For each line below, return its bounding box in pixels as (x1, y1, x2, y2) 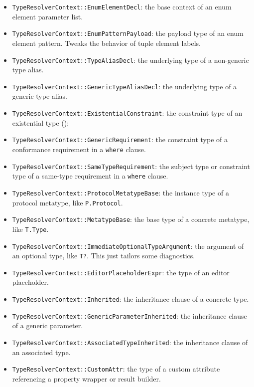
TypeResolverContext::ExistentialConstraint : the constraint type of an (12, 108, 243, 118)
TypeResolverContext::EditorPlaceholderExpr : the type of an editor (12, 267, 230, 277)
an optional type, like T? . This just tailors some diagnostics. (12, 250, 195, 261)
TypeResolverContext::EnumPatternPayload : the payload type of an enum (12, 28, 244, 38)
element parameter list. (12, 11, 83, 21)
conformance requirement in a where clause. (12, 144, 146, 154)
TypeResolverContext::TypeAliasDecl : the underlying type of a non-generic (12, 54, 249, 65)
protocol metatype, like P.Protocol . (12, 197, 123, 207)
